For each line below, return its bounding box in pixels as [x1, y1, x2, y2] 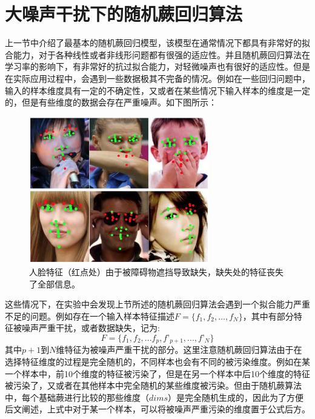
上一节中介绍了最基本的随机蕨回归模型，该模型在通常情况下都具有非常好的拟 [5, 36, 310, 49]
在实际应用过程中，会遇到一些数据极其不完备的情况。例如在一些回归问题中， [5, 72, 310, 84]
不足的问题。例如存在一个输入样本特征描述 [5, 309, 174, 322]
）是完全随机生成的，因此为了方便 [168, 391, 303, 403]
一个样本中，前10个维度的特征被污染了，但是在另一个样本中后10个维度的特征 [5, 367, 310, 380]
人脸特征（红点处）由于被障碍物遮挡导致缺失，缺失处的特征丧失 [29, 266, 283, 278]
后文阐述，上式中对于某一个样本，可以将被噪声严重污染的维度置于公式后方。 [5, 403, 310, 415]
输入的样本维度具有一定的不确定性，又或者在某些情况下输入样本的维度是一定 [5, 84, 310, 96]
